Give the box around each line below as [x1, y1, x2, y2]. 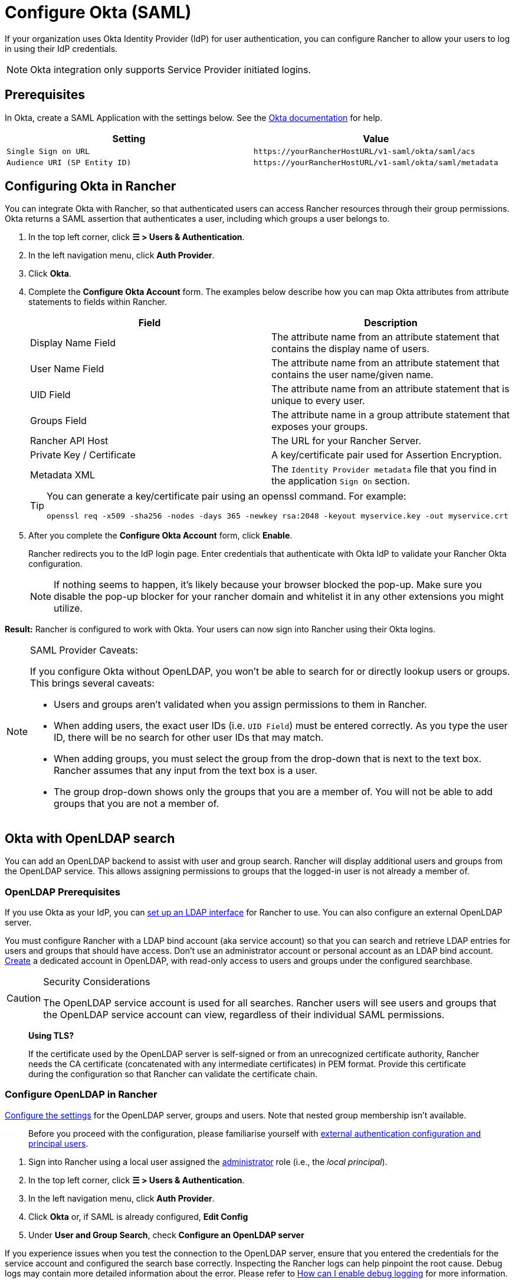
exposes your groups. [271, 421, 368, 433]
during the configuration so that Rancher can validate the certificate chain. [28, 1069, 318, 1079]
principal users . [28, 1138, 88, 1149]
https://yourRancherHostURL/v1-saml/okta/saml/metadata [253, 157, 498, 167]
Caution [6, 992, 41, 1005]
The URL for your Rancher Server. [271, 435, 421, 447]
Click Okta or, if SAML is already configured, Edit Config [28, 1211, 248, 1222]
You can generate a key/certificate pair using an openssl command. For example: [47, 490, 406, 503]
